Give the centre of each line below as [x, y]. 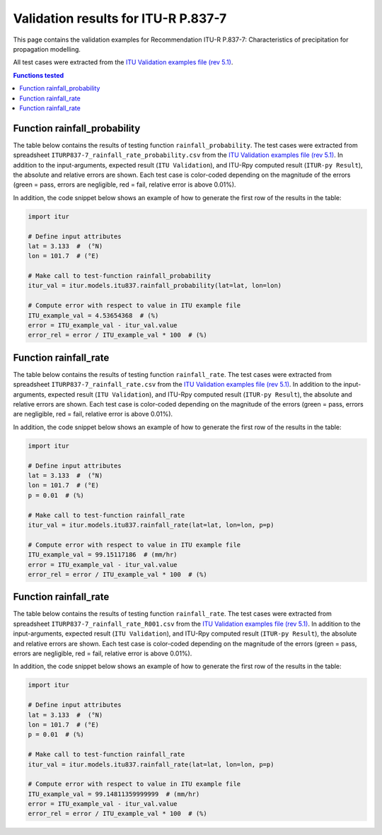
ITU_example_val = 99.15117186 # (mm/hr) [103, 555]
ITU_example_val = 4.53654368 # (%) [93, 315]
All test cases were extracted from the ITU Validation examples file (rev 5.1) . [123, 62]
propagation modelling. [47, 49]
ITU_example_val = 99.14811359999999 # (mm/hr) [114, 794]
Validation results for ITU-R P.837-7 [120, 18]
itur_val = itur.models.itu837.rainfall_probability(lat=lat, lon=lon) [155, 286]
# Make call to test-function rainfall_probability [120, 276]
